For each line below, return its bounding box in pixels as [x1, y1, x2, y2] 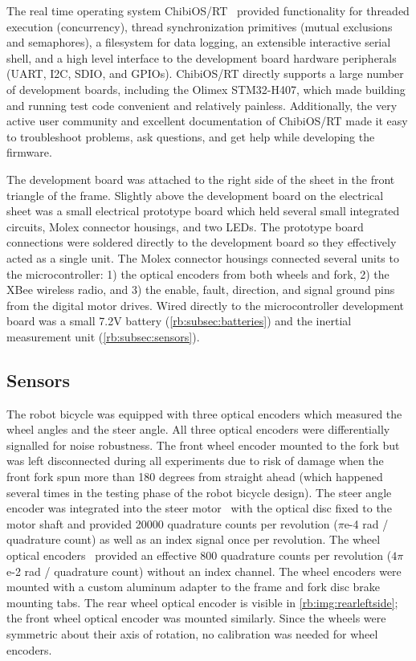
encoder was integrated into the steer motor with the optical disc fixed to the [6, 500, 392, 516]
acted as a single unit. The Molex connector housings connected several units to [6, 249, 399, 266]
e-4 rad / [344, 515, 389, 532]
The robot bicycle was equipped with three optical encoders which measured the [6, 405, 402, 422]
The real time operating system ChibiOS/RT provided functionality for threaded [6, 2, 410, 18]
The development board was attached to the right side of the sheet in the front [6, 170, 395, 187]
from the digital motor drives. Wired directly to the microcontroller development [6, 296, 405, 313]
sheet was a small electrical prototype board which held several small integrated [6, 202, 400, 219]
